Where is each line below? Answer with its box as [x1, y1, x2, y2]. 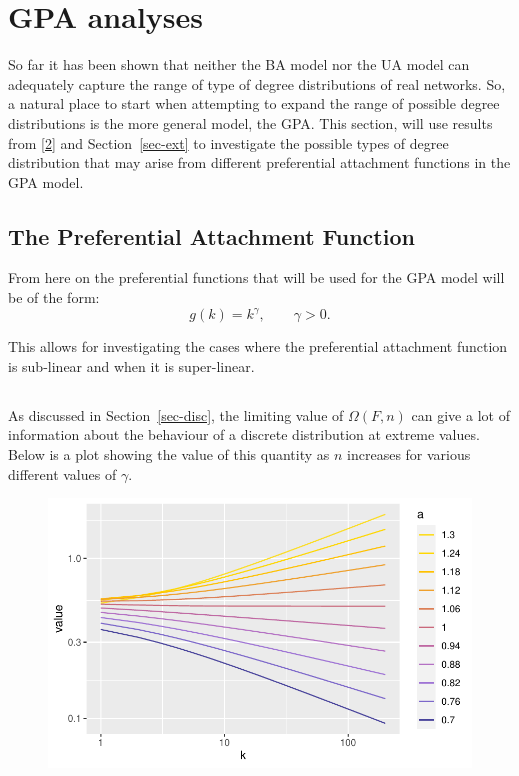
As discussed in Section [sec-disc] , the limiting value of [8, 404, 344, 425]
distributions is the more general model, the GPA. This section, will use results [8, 112, 493, 133]
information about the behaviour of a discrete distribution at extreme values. [8, 424, 480, 445]
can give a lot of [411, 404, 510, 425]
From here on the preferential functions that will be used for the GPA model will [8, 267, 505, 288]
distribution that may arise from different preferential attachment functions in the [8, 152, 511, 173]
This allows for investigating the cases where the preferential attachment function [8, 336, 508, 357]
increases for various [347, 443, 471, 464]
